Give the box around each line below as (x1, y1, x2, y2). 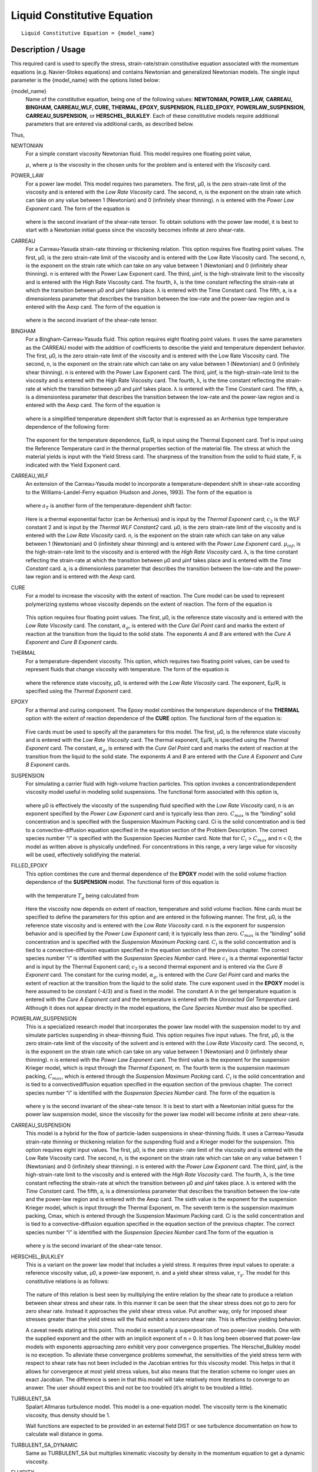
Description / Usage (11, 45, 85, 55)
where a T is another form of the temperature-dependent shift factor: (25, 502, 192, 510)
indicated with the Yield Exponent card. (25, 461, 121, 468)
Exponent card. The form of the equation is (25, 205, 130, 212)
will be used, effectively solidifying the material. (25, 851, 141, 858)
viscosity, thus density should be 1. (25, 1411, 111, 1418)
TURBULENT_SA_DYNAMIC (11, 1441, 78, 1448)
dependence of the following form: (25, 423, 110, 430)
